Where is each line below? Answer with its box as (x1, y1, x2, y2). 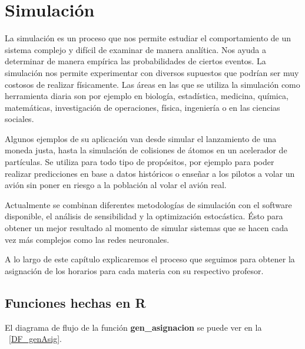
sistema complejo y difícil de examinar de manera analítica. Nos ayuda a (5, 43, 267, 55)
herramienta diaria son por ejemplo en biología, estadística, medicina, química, (5, 90, 289, 102)
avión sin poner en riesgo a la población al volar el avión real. (5, 179, 227, 191)
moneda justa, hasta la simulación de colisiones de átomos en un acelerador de (5, 144, 287, 156)
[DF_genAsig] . (9, 332, 62, 345)
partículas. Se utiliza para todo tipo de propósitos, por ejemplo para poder (5, 156, 274, 168)
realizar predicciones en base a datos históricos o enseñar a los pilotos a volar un (5, 167, 295, 179)
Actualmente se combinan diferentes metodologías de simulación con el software (5, 198, 292, 210)
